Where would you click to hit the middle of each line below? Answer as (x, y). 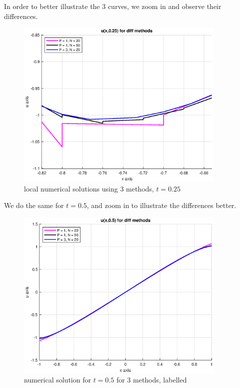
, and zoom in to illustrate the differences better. (161, 205)
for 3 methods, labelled (151, 380)
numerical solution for (57, 380)
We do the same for (34, 205)
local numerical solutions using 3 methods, (89, 188)
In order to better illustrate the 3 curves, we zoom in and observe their (113, 6)
